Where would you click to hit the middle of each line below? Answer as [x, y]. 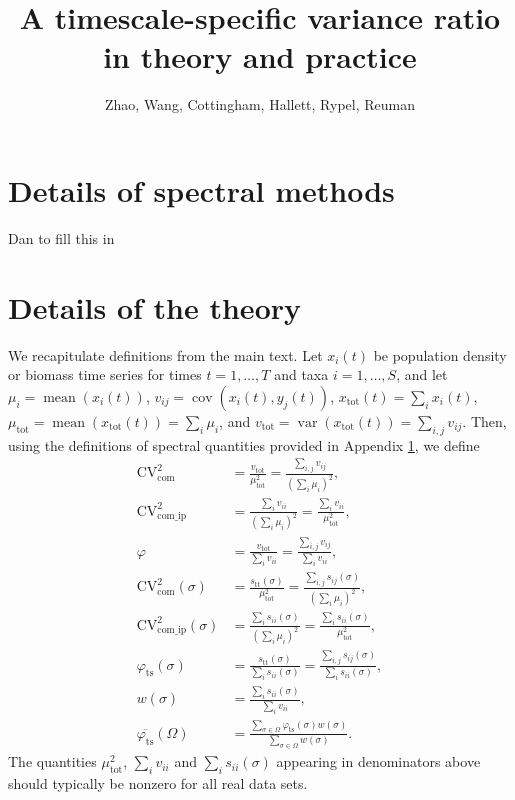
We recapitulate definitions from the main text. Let [165, 354]
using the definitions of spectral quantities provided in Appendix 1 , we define [244, 444]
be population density [440, 354]
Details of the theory [154, 306]
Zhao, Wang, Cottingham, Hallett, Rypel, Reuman [260, 104]
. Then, [484, 420]
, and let [422, 374]
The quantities [52, 761]
